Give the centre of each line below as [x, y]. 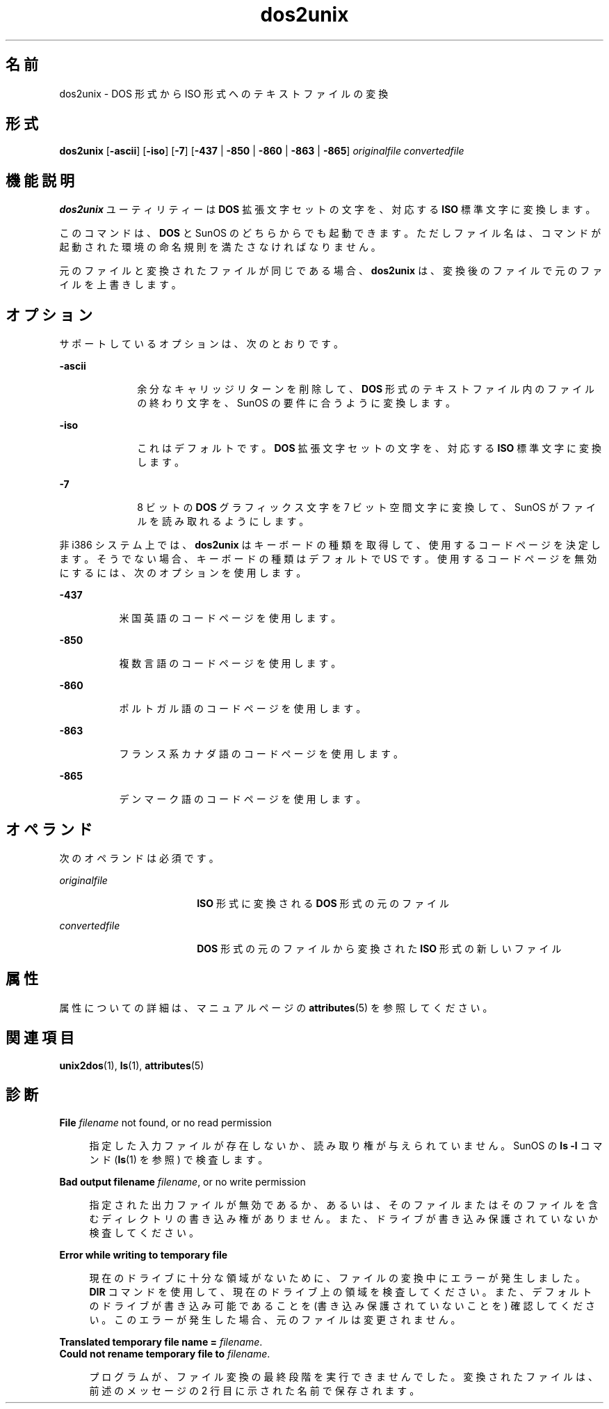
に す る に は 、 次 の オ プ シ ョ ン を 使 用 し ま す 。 [183, 573]
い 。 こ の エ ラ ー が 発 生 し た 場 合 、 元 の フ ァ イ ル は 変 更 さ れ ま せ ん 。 [275, 1319]
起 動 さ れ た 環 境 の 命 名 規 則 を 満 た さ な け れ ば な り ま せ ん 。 [220, 247]
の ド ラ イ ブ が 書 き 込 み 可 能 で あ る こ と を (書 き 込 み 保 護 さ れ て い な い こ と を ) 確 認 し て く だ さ [342, 1305]
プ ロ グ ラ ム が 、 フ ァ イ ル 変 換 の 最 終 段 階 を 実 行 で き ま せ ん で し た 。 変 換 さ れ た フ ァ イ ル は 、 [343, 1376]
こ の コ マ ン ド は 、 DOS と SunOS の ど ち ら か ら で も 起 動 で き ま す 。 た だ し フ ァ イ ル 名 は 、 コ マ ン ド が [330, 233]
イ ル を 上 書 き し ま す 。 [120, 285]
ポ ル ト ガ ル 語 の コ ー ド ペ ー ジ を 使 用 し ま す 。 [243, 709]
